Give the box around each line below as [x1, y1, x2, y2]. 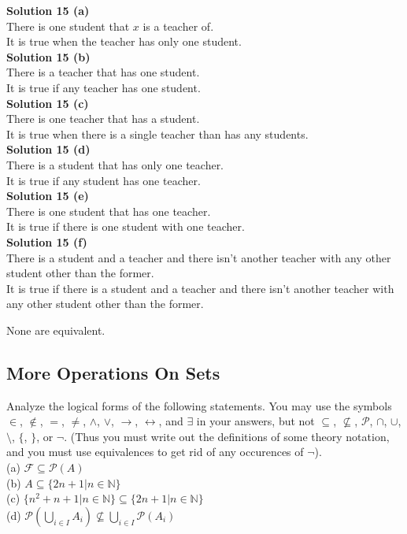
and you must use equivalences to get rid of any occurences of [6, 443, 304, 460]
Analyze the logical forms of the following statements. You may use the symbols [6, 397, 392, 413]
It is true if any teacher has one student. [6, 79, 201, 95]
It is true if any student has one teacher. [6, 172, 201, 188]
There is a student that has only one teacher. [6, 156, 224, 172]
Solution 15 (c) [6, 95, 89, 111]
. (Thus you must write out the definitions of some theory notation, [64, 428, 390, 444]
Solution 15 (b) [6, 48, 91, 65]
